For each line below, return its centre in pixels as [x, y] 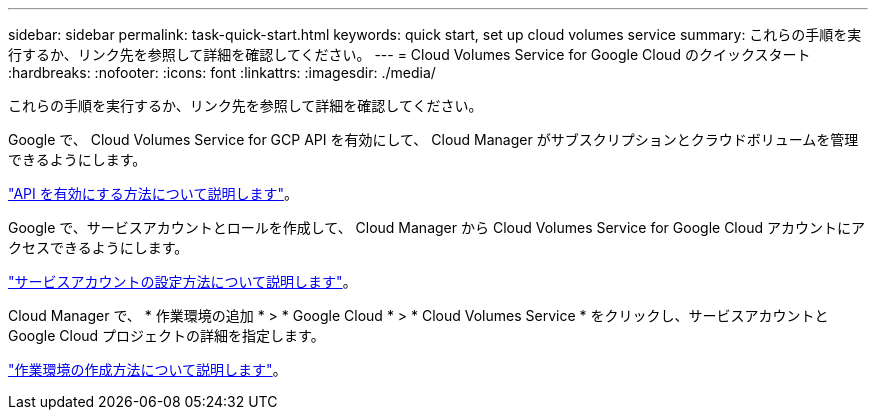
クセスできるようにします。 [98, 247]
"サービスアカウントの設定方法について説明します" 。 [182, 281]
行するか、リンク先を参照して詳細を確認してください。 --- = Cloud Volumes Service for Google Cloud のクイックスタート [409, 54]
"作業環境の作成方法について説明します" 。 [147, 369]
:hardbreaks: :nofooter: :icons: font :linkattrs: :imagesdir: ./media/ [222, 72]
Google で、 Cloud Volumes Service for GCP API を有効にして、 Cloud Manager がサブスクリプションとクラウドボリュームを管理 [433, 139]
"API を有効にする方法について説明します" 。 [153, 193]
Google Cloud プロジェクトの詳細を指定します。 [166, 335]
